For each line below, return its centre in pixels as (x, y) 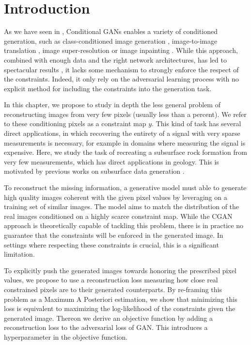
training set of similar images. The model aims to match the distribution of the (122, 206)
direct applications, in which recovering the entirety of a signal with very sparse (122, 133)
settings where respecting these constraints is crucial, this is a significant (111, 244)
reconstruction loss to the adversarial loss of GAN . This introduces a (106, 327)
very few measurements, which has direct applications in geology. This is (111, 161)
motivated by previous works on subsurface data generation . (94, 171)
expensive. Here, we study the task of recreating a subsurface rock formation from (125, 152)
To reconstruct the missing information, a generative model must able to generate (125, 188)
